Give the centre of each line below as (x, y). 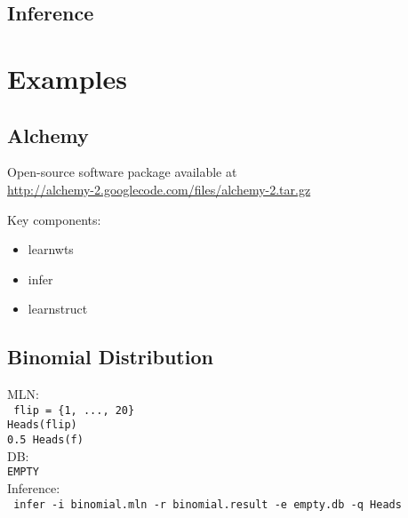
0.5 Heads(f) (45, 440)
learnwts (51, 249)
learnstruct (58, 309)
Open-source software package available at (122, 172)
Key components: (54, 219)
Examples (67, 78)
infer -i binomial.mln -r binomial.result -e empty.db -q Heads (208, 504)
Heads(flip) (42, 425)
